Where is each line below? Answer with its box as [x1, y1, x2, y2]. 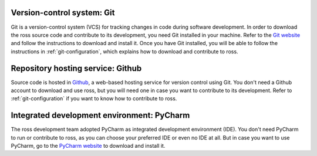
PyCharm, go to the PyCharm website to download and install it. [11, 143, 166, 150]
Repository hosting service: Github [11, 63, 142, 73]
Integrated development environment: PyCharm [11, 110, 190, 120]
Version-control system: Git [11, 8, 115, 18]
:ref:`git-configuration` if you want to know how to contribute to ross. [11, 95, 177, 102]
